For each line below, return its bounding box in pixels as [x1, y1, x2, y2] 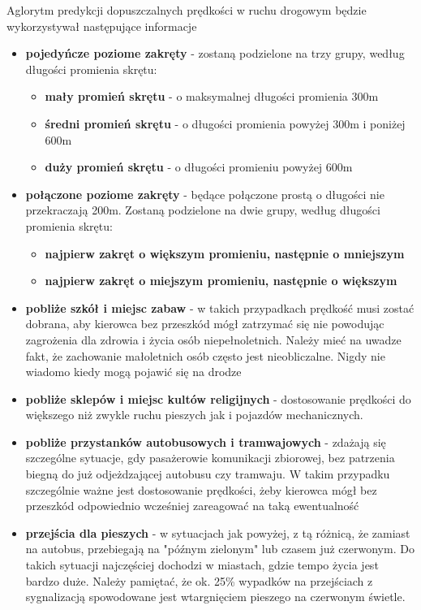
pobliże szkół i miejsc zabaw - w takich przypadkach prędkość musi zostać [25, 299, 415, 316]
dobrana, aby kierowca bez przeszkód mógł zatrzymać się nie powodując [25, 315, 384, 332]
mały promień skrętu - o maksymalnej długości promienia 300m [45, 88, 379, 105]
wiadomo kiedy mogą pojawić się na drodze [25, 363, 242, 380]
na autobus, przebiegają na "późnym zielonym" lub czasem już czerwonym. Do [25, 540, 415, 557]
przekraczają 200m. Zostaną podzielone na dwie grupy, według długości [25, 201, 380, 218]
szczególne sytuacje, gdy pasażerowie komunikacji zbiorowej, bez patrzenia [25, 449, 395, 466]
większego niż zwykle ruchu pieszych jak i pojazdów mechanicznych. [25, 406, 363, 423]
